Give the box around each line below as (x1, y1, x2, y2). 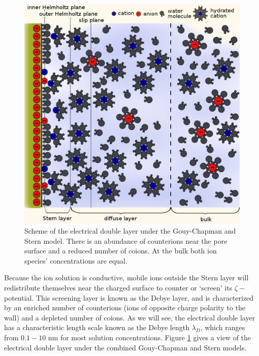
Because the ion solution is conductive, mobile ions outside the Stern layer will (4, 272, 249, 283)
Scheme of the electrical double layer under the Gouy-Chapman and (24, 225, 236, 236)
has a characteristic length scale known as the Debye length (4, 322, 189, 333)
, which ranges (200, 322, 245, 333)
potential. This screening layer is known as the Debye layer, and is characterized (4, 292, 254, 303)
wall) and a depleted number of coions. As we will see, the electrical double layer (4, 312, 255, 322)
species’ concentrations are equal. (24, 255, 127, 266)
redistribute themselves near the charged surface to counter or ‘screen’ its (4, 282, 233, 293)
